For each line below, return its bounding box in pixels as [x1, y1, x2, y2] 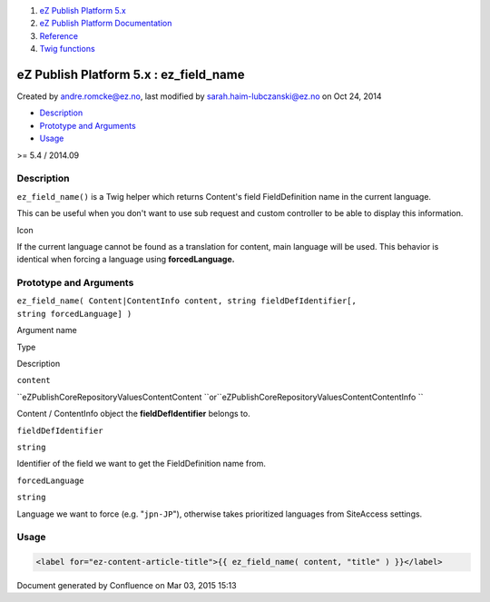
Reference [39, 30, 79, 41]
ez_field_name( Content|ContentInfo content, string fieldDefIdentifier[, [16, 296, 358, 306]
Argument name [16, 325, 77, 336]
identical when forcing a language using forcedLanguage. [16, 254, 235, 265]
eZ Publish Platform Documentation [39, 18, 172, 29]
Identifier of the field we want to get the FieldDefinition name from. [16, 459, 267, 469]
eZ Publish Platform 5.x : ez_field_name [16, 66, 245, 82]
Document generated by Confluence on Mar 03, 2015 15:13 [16, 580, 237, 591]
